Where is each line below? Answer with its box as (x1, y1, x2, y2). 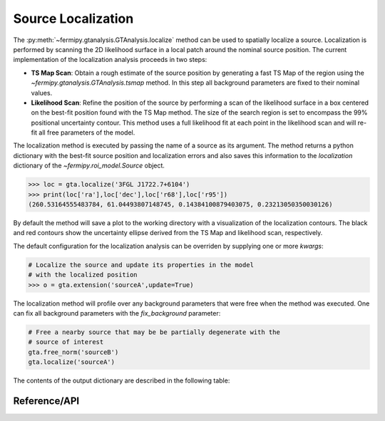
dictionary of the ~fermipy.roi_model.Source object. (13, 161, 165, 170)
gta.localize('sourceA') (28, 358, 115, 366)
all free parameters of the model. (38, 128, 135, 137)
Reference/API (13, 395, 80, 407)
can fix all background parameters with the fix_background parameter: (13, 308, 221, 317)
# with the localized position (28, 271, 138, 279)
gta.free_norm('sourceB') (28, 348, 119, 356)
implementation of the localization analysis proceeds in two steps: (13, 56, 207, 64)
